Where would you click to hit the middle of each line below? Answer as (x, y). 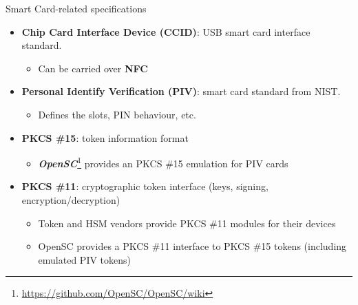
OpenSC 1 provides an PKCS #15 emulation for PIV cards (163, 162)
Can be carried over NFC (93, 68)
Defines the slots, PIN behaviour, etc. (117, 114)
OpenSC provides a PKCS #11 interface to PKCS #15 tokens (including (192, 246)
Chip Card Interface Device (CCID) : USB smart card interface (166, 31)
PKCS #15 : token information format (105, 137)
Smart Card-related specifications (76, 8)
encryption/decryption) (71, 200)
